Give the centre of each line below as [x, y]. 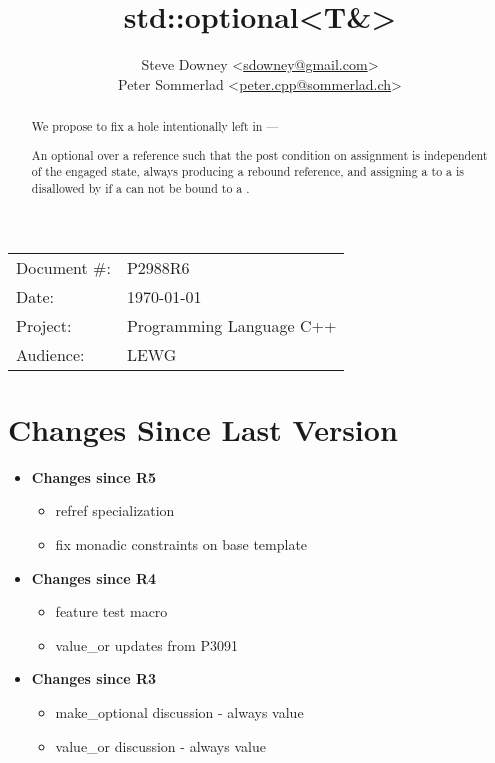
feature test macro [111, 611]
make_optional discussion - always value [179, 711]
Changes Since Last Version [203, 428]
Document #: [63, 267]
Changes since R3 [94, 678]
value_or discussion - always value [160, 745]
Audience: [50, 354]
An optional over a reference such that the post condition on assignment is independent [259, 154]
